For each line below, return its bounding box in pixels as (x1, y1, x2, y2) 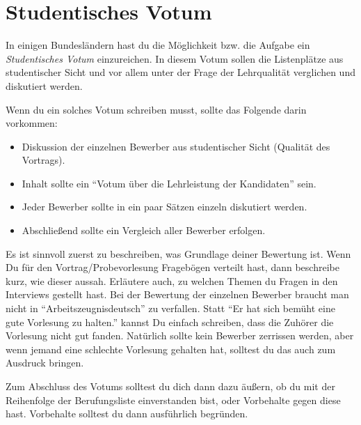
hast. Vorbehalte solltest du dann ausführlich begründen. (6, 406, 248, 421)
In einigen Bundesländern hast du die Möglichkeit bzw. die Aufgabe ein (6, 38, 310, 52)
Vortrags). (22, 153, 65, 167)
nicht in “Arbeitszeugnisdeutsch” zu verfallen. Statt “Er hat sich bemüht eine (6, 301, 335, 316)
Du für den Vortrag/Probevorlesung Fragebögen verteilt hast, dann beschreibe (6, 260, 339, 275)
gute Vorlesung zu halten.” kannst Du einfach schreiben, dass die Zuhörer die (6, 314, 334, 329)
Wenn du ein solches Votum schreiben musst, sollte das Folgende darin (6, 102, 307, 116)
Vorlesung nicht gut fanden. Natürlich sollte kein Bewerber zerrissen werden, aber (6, 328, 354, 343)
